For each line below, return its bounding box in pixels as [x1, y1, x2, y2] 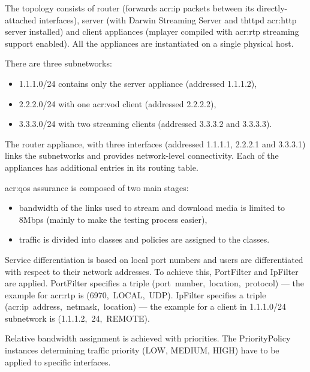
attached [5, 13, 37, 26]
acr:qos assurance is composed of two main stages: [5, 181, 189, 193]
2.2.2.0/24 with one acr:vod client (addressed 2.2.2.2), [19, 97, 216, 110]
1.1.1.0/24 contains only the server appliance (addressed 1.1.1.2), [19, 77, 257, 89]
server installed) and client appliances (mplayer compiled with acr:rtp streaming [5, 25, 299, 38]
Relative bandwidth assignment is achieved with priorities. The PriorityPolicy [5, 332, 291, 344]
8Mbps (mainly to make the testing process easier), [19, 213, 207, 225]
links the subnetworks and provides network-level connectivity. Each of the [5, 149, 279, 162]
